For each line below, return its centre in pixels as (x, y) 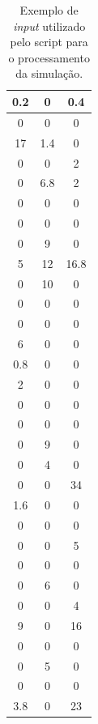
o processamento (49, 57)
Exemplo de (49, 10)
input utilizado (49, 26)
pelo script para (49, 42)
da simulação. (49, 73)
